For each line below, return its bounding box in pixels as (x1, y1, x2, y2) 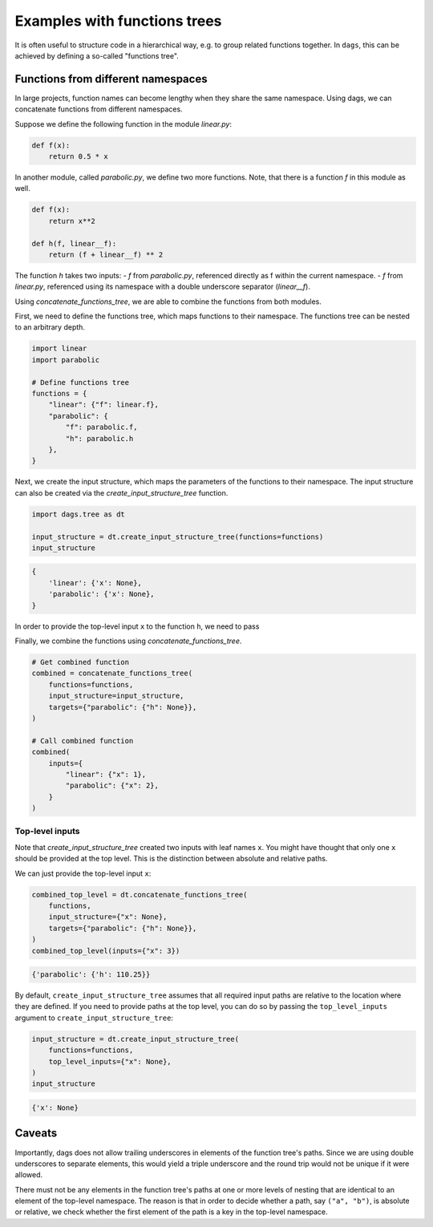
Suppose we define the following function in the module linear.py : (14, 119, 233, 128)
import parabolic (31, 355, 100, 364)
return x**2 (48, 217, 96, 225)
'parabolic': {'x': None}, (48, 589, 156, 599)
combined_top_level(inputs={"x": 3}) (31, 946, 180, 955)
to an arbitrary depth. (14, 322, 86, 332)
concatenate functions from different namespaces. (14, 104, 184, 114)
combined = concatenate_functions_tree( (31, 669, 192, 678)
